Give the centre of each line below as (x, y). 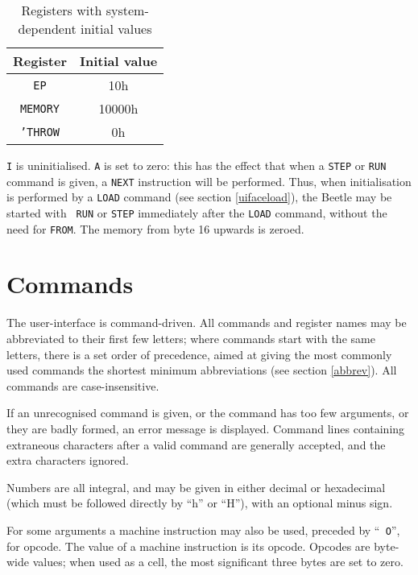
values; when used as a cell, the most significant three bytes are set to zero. (218, 562)
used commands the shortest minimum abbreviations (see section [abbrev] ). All (202, 370)
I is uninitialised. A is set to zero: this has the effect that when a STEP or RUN (197, 165)
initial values (116, 29)
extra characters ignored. (68, 460)
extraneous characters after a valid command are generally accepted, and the (196, 444)
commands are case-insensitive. (83, 385)
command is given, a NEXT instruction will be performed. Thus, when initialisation (209, 181)
